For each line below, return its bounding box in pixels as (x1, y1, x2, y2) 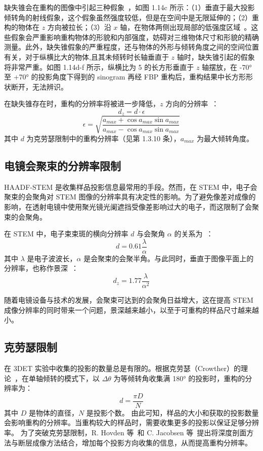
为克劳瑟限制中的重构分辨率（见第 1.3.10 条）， (26, 133, 181, 143)
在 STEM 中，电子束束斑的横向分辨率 (4, 228, 128, 239)
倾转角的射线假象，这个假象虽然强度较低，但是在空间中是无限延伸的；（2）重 (4, 12, 259, 22)
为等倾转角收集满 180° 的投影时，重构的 (113, 373, 245, 383)
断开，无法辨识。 (11, 81, 68, 92)
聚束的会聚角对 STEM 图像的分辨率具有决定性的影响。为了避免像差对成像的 (4, 191, 256, 202)
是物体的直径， (28, 407, 78, 418)
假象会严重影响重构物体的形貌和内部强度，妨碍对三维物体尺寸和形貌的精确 (11, 31, 259, 42)
